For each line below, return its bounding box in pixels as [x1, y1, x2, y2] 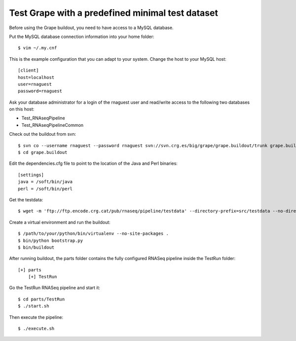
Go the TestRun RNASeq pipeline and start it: [9, 285, 101, 291]
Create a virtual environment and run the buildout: [9, 219, 111, 225]
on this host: [9, 106, 35, 112]
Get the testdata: [9, 196, 43, 202]
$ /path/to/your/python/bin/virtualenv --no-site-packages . [18, 231, 169, 236]
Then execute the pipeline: [9, 314, 64, 320]
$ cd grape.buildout [18, 150, 68, 155]
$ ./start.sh [18, 303, 49, 309]
